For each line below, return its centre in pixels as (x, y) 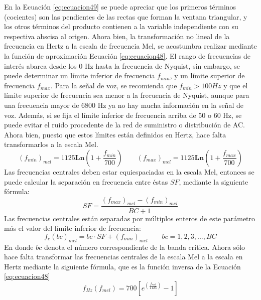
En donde (19, 247)
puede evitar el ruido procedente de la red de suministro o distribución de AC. (124, 125)
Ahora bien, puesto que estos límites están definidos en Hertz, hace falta (115, 134)
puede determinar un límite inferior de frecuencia (80, 76)
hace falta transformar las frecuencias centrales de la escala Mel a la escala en (123, 257)
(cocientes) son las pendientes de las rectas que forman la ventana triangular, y (126, 16)
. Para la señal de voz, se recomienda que (114, 85)
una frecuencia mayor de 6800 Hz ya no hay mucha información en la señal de (124, 105)
